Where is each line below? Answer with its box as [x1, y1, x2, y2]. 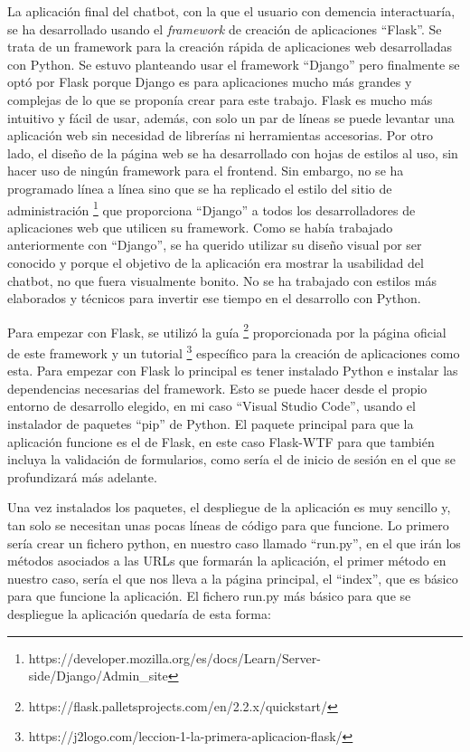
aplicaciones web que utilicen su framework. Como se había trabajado [7, 217, 393, 236]
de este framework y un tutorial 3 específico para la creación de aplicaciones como [7, 341, 460, 362]
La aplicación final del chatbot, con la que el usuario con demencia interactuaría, [7, 2, 456, 20]
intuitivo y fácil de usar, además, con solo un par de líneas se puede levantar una [7, 108, 455, 127]
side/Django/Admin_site [28, 666, 168, 685]
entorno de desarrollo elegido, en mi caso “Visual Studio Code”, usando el [7, 396, 416, 415]
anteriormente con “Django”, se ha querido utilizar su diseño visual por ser [7, 235, 422, 254]
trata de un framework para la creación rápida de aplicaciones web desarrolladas [7, 37, 453, 56]
